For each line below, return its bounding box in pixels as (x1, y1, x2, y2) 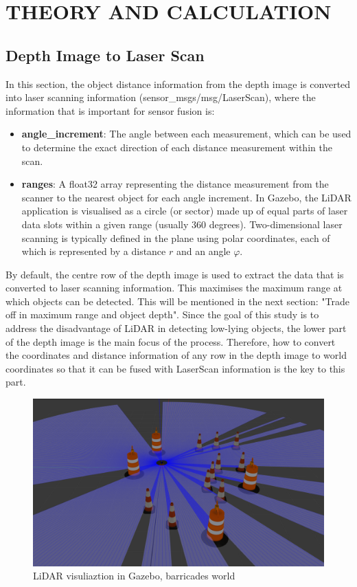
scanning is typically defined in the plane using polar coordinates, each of (21, 230, 330, 245)
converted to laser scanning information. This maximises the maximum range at (5, 280, 343, 295)
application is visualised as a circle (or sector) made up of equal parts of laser (21, 203, 348, 218)
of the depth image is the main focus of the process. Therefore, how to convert (5, 334, 336, 348)
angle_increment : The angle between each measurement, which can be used (21, 126, 352, 141)
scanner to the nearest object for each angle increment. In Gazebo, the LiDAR (21, 190, 352, 204)
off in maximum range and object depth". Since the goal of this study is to (5, 307, 319, 322)
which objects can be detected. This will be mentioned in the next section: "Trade (5, 293, 349, 308)
